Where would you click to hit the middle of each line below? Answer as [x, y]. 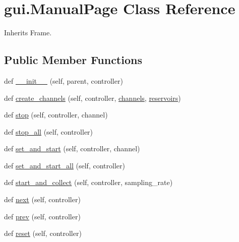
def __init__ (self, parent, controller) [64, 80]
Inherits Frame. [28, 33]
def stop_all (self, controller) [49, 131]
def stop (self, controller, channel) [56, 115]
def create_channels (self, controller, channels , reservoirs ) [93, 98]
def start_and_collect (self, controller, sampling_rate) [88, 182]
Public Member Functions [73, 60]
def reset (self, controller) [43, 233]
